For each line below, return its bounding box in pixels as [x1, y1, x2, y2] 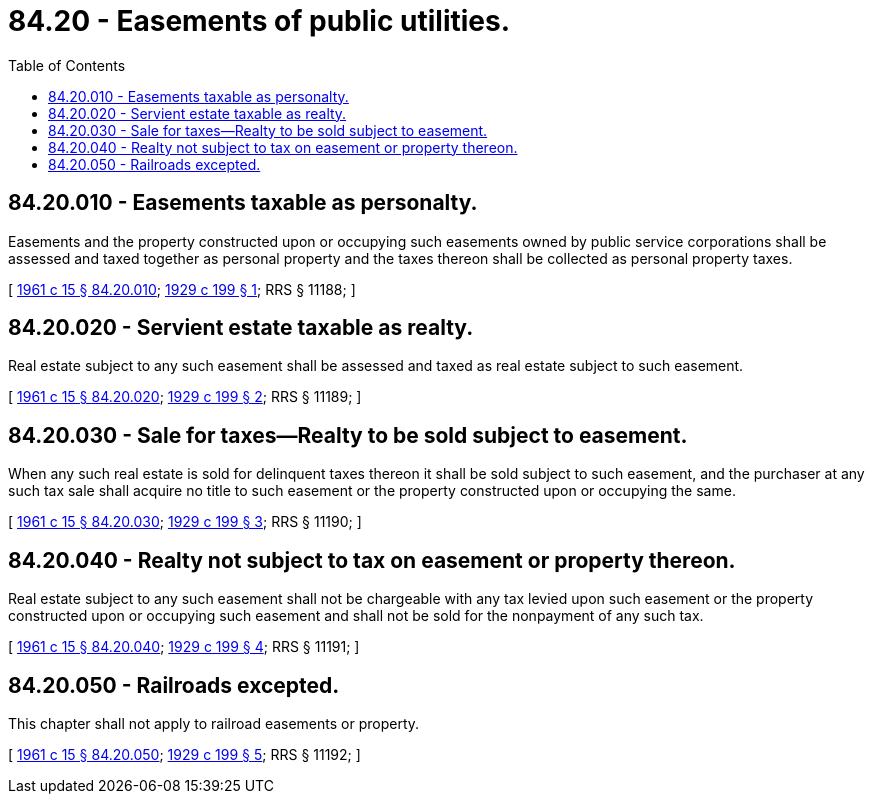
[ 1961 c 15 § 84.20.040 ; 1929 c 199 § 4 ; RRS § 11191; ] [8, 638, 360, 656]
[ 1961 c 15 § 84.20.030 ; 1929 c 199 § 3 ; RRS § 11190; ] [8, 513, 362, 531]
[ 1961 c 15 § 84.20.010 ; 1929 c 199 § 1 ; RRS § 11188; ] [8, 280, 356, 298]
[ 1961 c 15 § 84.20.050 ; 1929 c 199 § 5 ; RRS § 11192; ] [8, 745, 361, 763]
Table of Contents [8, 56, 126, 74]
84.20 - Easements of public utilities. [8, 4, 511, 38]
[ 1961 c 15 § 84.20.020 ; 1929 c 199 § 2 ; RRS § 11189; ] [8, 388, 362, 406]
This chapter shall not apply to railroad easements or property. [8, 714, 420, 732]
